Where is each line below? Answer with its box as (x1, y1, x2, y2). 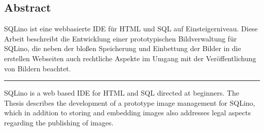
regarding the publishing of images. (4, 117, 114, 127)
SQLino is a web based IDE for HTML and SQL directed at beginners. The (4, 88, 239, 98)
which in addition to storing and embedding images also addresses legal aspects (4, 107, 251, 118)
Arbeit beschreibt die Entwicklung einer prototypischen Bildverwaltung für (4, 33, 237, 43)
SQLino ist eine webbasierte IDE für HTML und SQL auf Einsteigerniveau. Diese (4, 23, 258, 34)
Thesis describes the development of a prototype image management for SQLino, (4, 97, 255, 108)
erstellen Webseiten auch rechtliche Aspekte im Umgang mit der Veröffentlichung (4, 53, 256, 63)
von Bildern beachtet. (4, 63, 71, 73)
